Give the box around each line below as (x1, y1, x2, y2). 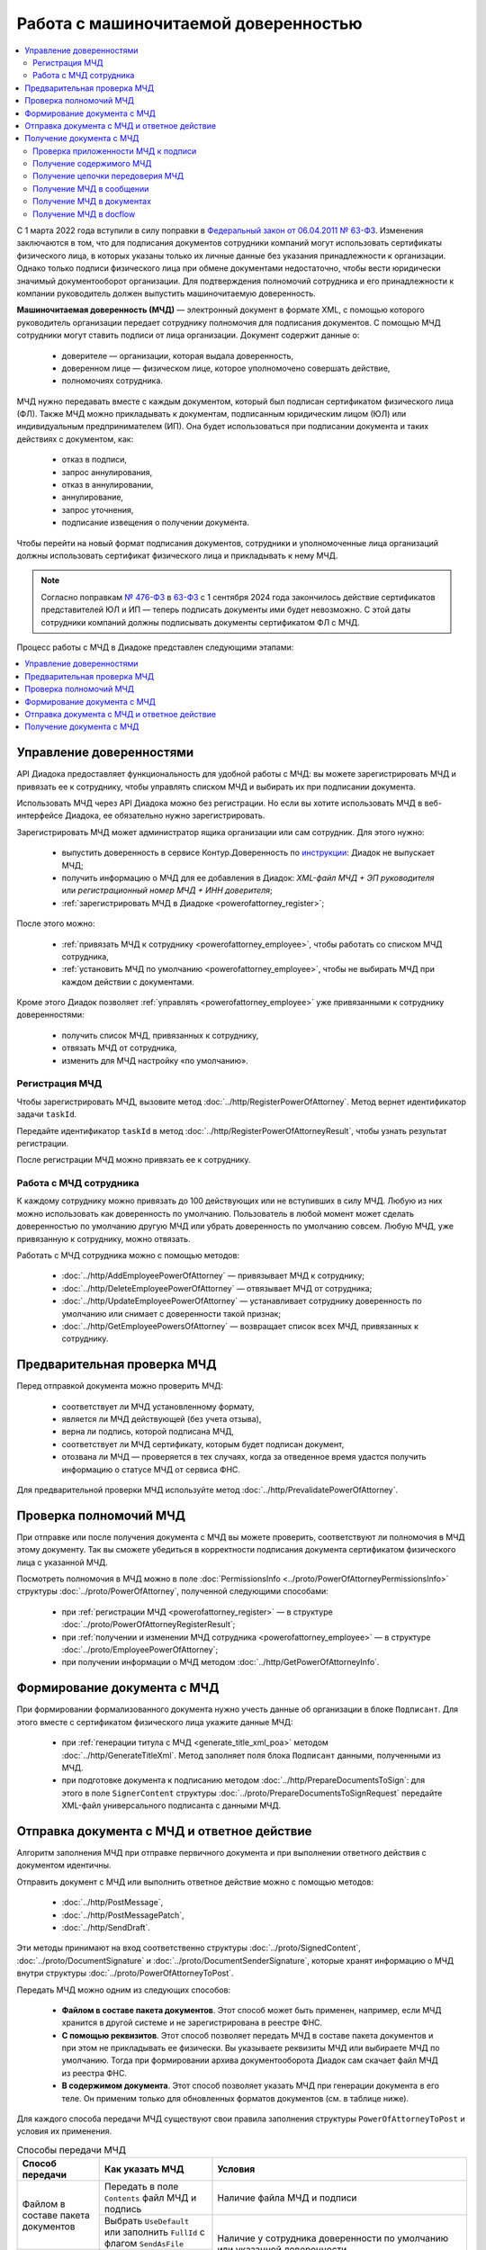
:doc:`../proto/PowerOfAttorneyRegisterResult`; (61, 1619, 236, 1630)
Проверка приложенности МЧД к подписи (32, 145, 197, 157)
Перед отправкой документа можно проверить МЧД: (16, 1381, 224, 1391)
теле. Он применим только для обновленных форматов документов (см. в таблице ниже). (61, 2092, 409, 2103)
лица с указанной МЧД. (16, 1557, 108, 1568)
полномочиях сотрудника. (61, 375, 164, 386)
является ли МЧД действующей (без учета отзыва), (61, 1414, 262, 1425)
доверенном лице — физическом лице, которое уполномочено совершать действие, (61, 363, 391, 373)
